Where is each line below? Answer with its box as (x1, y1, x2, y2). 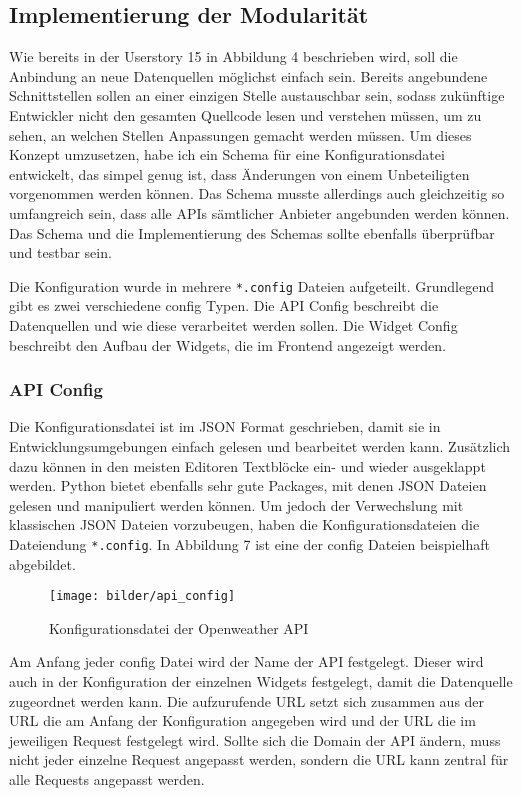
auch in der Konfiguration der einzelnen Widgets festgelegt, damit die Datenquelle (9, 671, 513, 692)
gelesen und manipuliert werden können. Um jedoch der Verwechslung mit (9, 494, 464, 515)
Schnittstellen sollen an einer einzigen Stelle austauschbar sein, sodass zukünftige (9, 85, 505, 106)
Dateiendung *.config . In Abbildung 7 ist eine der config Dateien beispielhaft (9, 533, 491, 554)
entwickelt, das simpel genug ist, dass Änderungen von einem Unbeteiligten (9, 163, 470, 184)
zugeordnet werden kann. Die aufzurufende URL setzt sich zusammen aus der (9, 690, 485, 711)
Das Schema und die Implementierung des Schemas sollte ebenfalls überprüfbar (9, 222, 495, 243)
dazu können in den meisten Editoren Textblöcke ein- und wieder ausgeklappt (9, 455, 486, 476)
